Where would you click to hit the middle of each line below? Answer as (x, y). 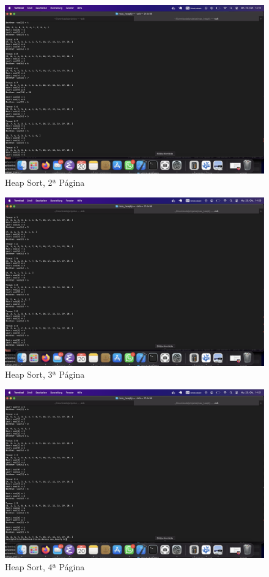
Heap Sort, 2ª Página (45, 182)
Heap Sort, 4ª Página (45, 567)
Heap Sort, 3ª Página (45, 374)
